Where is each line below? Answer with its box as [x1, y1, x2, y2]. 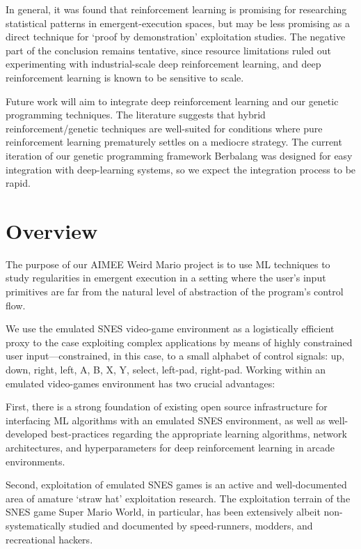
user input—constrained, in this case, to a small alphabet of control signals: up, [6, 348, 345, 363]
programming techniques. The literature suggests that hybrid [6, 107, 266, 122]
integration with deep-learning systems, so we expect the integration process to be [6, 162, 356, 176]
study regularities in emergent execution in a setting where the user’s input [6, 270, 326, 285]
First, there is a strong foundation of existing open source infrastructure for [6, 399, 328, 414]
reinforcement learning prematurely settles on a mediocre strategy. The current [6, 134, 342, 149]
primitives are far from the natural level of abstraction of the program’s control [6, 284, 344, 299]
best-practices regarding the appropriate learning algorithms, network [50, 426, 347, 441]
